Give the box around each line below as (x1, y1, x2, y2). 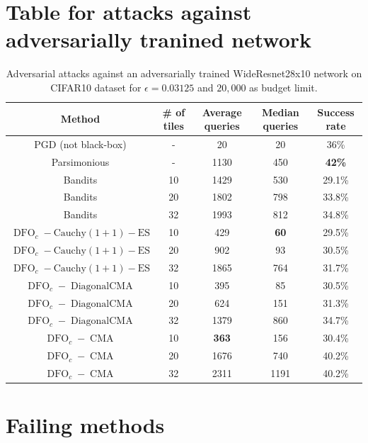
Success (317, 104, 355, 119)
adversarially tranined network (6, 25, 312, 54)
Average (202, 104, 242, 119)
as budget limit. (249, 79, 318, 94)
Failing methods (6, 410, 165, 439)
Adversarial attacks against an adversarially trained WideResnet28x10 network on (6, 66, 362, 81)
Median (261, 104, 299, 119)
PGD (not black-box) (34, 136, 127, 151)
